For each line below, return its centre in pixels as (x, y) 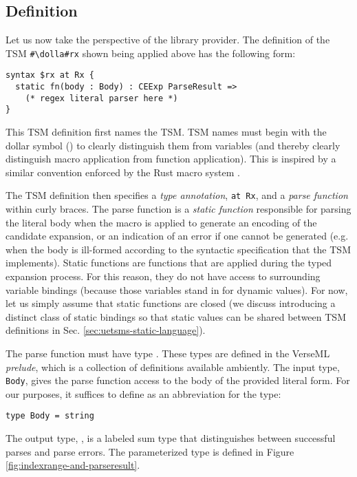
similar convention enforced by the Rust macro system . (123, 172)
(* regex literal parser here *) (101, 98)
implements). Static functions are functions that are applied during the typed (169, 263)
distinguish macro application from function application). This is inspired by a (171, 159)
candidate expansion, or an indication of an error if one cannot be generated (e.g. (177, 236)
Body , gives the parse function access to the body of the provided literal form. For (178, 380)
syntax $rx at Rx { (50, 75)
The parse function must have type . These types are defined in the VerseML (168, 353)
